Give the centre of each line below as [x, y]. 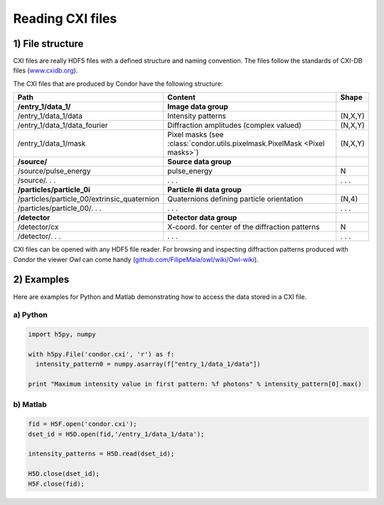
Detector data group [202, 218]
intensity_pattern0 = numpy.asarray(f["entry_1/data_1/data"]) [148, 364]
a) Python [30, 315]
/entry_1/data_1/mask [52, 143]
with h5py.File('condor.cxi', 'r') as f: [101, 354]
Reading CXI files [65, 18]
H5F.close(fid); [57, 484]
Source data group [199, 162]
